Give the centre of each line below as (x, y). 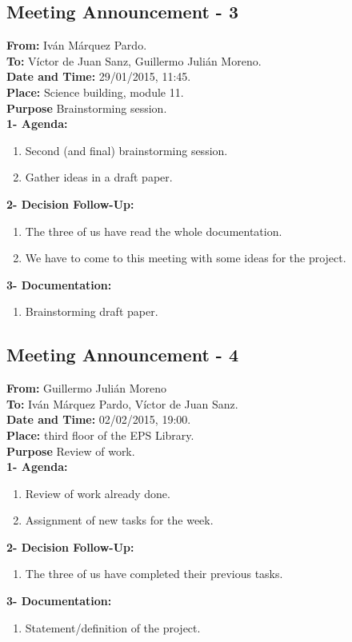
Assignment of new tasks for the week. (119, 520)
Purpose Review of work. (71, 451)
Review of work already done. (98, 493)
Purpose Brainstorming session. (87, 108)
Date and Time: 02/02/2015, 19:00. (99, 419)
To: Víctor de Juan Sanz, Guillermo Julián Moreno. (134, 60)
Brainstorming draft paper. (92, 311)
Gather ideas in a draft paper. (99, 177)
